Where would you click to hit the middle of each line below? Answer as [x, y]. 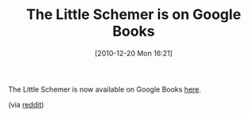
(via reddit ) [26, 104]
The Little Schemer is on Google [134, 15]
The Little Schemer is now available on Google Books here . [105, 89]
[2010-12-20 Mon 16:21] [134, 53]
